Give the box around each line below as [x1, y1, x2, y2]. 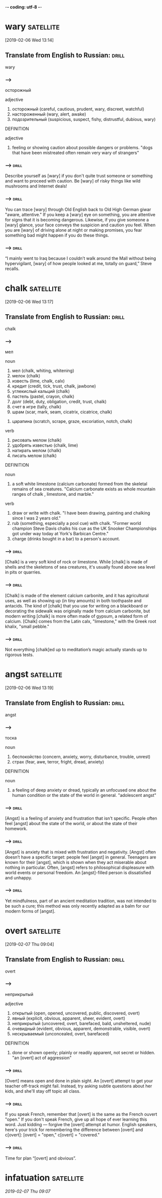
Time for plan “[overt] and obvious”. [5, 1155, 76, 1161]
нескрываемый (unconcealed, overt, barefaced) [12, 1030, 110, 1036]
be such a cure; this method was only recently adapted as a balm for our [5, 903, 150, 909]
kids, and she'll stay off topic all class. [5, 1088, 81, 1094]
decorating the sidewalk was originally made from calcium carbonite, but [5, 608, 150, 614]
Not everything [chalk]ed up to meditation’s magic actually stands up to [5, 646, 147, 652]
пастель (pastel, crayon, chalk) [12, 393, 74, 399]
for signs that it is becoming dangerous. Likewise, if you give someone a [5, 217, 149, 222]
